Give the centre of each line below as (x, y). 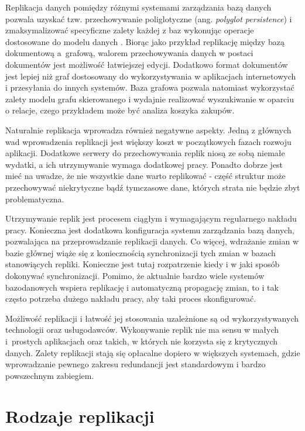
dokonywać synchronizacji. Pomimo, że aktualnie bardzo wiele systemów (135, 276)
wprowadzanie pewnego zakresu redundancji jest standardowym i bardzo (136, 364)
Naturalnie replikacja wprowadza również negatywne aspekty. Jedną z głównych (148, 130)
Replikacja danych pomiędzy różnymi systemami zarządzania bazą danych (138, 7)
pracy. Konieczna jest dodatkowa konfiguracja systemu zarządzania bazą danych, (150, 230)
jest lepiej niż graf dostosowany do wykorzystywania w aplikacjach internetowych (151, 76)
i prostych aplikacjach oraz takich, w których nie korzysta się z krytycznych (142, 341)
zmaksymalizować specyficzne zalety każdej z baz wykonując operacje (130, 30)
